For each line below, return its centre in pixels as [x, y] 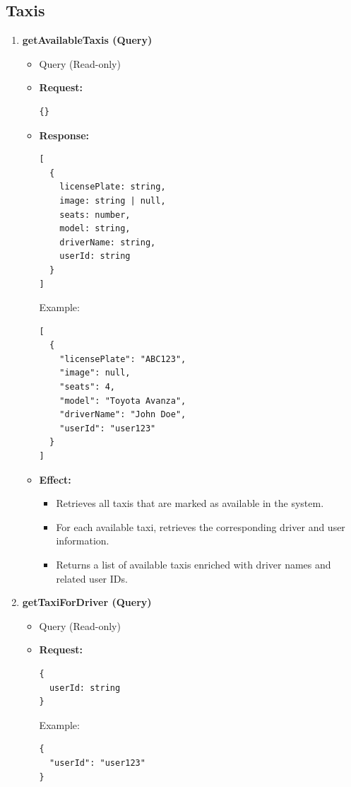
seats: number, [95, 215]
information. [83, 541]
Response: [64, 135]
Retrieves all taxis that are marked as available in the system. [190, 503]
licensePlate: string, [113, 187]
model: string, [95, 229]
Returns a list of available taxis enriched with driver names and [194, 565]
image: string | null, [113, 200]
